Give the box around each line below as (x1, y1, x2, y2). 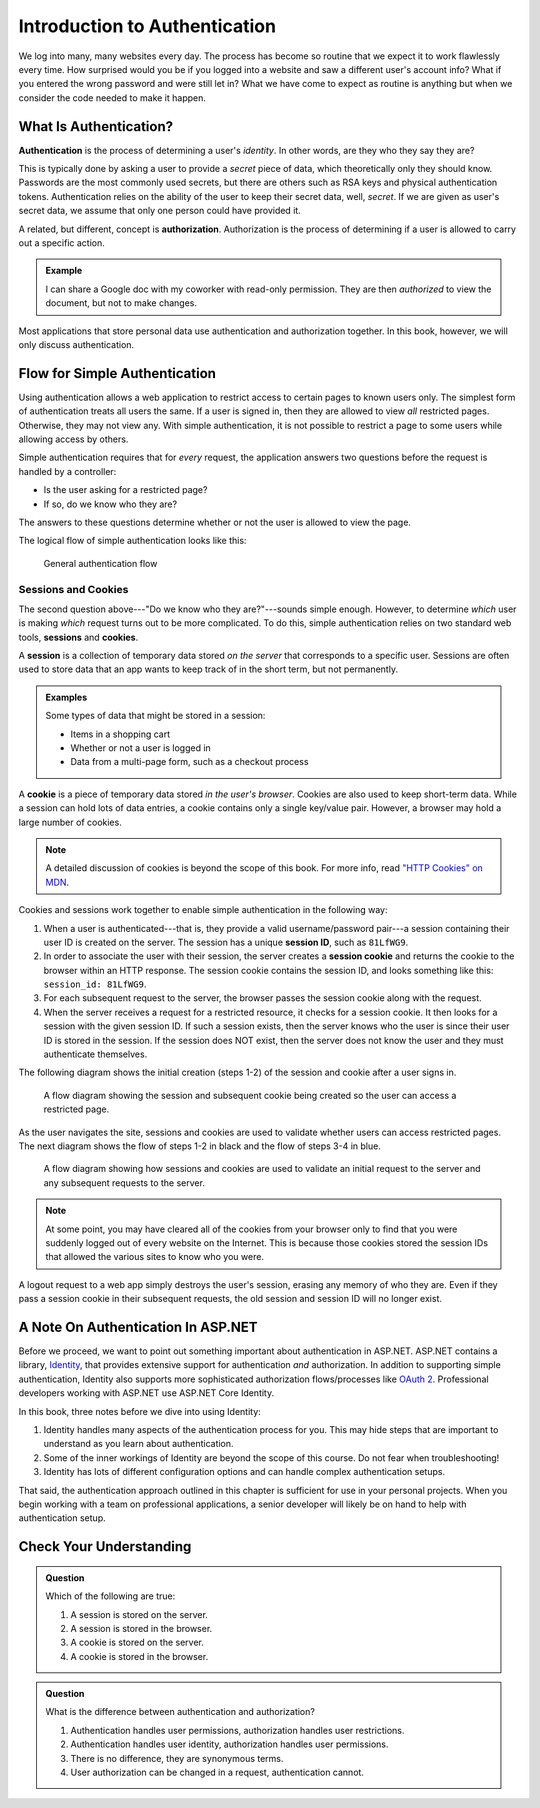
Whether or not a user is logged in (70, 742, 212, 754)
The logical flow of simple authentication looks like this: (18, 535, 247, 547)
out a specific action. (18, 236, 105, 249)
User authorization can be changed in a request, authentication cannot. (70, 1766, 365, 1779)
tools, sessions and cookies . (18, 631, 139, 643)
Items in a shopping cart (70, 728, 171, 740)
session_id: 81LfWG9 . (43, 978, 147, 990)
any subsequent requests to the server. (43, 1176, 205, 1189)
